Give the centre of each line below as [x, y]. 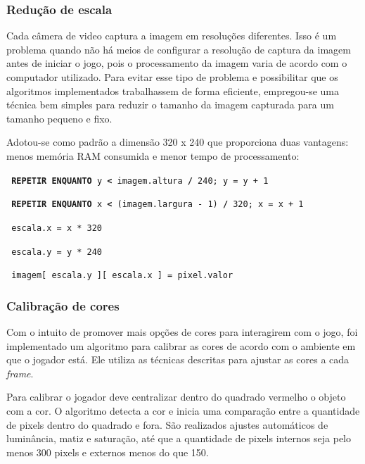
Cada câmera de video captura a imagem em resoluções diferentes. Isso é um [172, 36]
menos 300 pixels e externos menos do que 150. [108, 452]
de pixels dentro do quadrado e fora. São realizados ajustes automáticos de [167, 424]
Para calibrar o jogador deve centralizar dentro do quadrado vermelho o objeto [176, 397]
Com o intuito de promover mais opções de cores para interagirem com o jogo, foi [182, 332]
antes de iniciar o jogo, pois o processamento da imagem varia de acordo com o [177, 63]
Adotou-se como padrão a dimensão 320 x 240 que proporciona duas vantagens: [178, 142]
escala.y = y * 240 [57, 252]
